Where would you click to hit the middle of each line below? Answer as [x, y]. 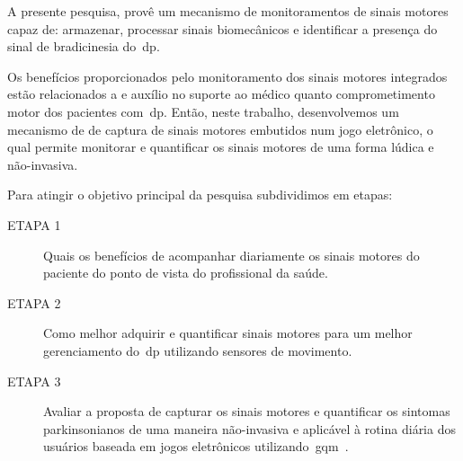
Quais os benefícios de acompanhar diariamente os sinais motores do [231, 255]
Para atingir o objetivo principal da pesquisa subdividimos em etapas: [200, 195]
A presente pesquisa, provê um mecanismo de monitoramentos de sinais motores [228, 11]
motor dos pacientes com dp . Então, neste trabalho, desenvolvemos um [203, 111]
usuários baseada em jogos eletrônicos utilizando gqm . [196, 446]
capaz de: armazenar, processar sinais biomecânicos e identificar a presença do [223, 28]
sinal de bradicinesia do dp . [84, 46]
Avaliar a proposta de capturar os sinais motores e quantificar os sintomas [247, 411]
